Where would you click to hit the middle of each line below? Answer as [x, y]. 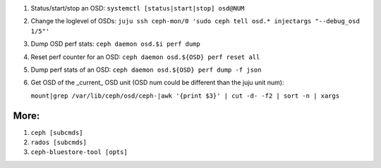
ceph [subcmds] [57, 133]
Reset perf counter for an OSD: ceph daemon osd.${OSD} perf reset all [145, 57]
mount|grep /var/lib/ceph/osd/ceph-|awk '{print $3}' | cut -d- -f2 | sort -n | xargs [185, 96]
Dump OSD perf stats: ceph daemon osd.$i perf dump [115, 44]
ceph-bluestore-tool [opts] [79, 152]
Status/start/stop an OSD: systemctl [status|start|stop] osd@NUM [138, 8]
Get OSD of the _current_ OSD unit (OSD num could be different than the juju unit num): [157, 83]
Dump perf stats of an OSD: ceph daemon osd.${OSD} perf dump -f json [146, 70]
